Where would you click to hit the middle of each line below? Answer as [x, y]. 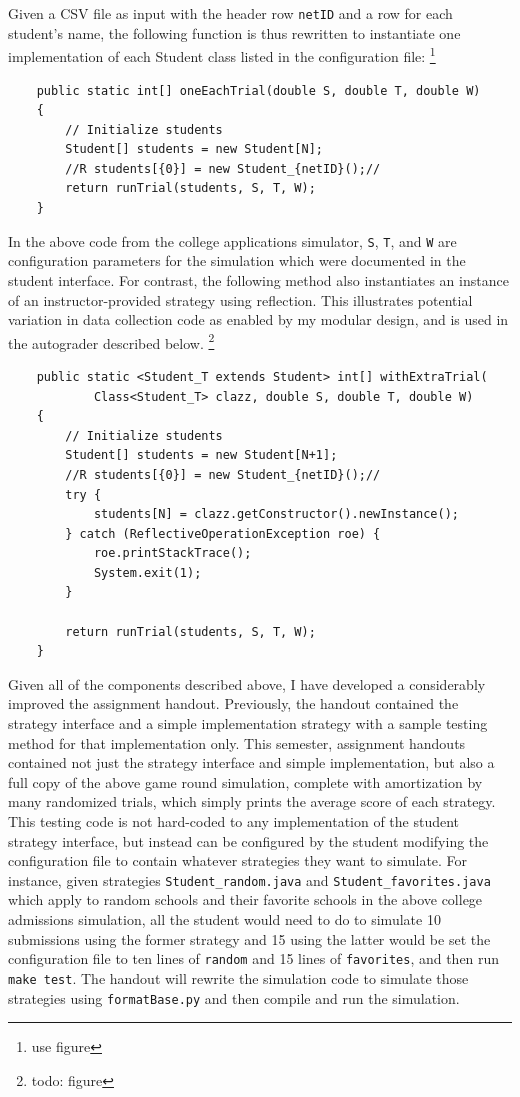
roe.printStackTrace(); [172, 553]
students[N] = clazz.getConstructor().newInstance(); [276, 514]
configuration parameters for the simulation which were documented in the [237, 260]
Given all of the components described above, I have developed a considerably [247, 683]
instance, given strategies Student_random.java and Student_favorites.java [249, 879]
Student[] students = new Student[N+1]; [201, 455]
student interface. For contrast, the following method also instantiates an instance [258, 279]
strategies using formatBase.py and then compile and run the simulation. [234, 997]
